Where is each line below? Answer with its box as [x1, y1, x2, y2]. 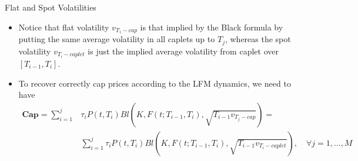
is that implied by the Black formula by [140, 20, 283, 33]
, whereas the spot [225, 33, 291, 45]
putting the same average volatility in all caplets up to [18, 33, 215, 45]
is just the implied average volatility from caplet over [88, 44, 279, 57]
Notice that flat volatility [18, 20, 109, 33]
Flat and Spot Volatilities [5, 1, 96, 13]
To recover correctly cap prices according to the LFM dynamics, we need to [18, 77, 291, 89]
